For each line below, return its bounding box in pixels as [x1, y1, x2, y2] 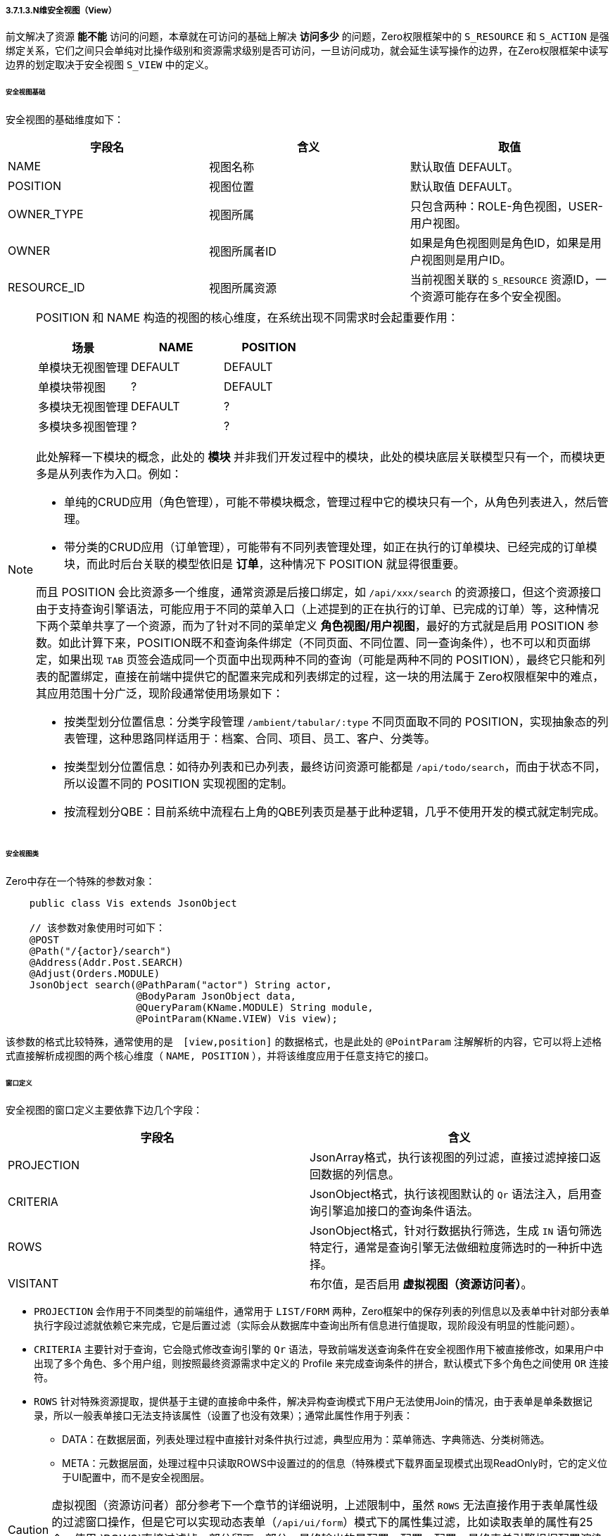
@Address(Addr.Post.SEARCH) [29, 956, 184, 968]
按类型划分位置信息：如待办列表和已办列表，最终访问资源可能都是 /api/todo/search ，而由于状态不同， [64, 760, 606, 774]
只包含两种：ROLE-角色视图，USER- [410, 199, 603, 214]
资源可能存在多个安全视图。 [421, 289, 568, 304]
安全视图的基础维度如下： [6, 113, 124, 126]
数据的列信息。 [321, 1167, 400, 1182]
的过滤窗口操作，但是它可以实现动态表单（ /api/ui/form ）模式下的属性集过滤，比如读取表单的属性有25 [51, 1515, 593, 1530]
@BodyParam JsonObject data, [136, 990, 297, 1002]
